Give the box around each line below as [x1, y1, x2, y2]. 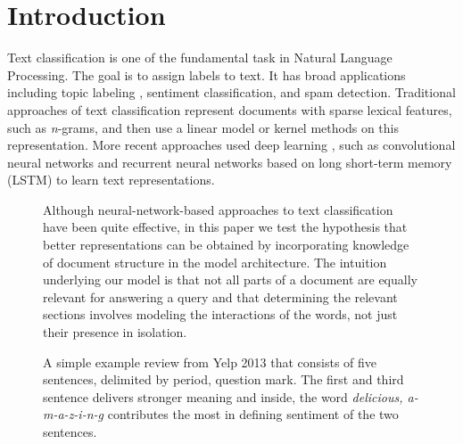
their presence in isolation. [43, 323, 187, 341]
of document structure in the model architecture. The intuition [43, 252, 387, 271]
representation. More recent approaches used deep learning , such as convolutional [7, 136, 456, 154]
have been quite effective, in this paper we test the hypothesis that [43, 218, 408, 236]
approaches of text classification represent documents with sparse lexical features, [7, 100, 452, 119]
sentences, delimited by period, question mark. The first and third [43, 370, 404, 389]
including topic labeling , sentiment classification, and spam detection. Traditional [7, 83, 456, 102]
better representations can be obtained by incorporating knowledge [43, 235, 409, 254]
